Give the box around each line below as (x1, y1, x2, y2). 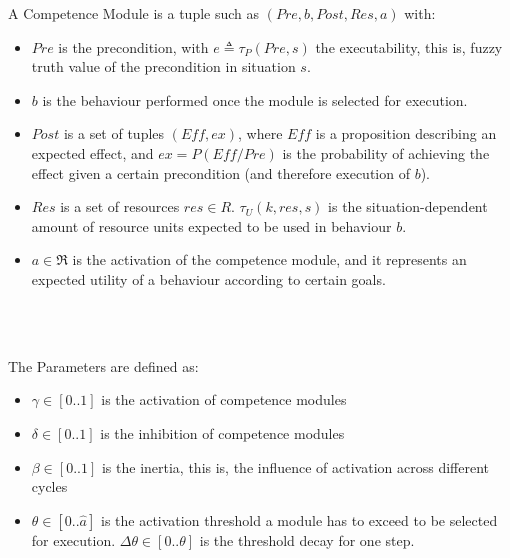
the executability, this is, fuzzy (315, 36, 503, 57)
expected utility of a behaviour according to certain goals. (31, 268, 386, 289)
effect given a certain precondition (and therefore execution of (31, 162, 410, 183)
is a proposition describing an (315, 123, 497, 144)
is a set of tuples (63, 123, 165, 144)
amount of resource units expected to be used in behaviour (31, 215, 392, 236)
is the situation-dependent (328, 196, 488, 217)
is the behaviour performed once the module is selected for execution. (42, 89, 468, 110)
